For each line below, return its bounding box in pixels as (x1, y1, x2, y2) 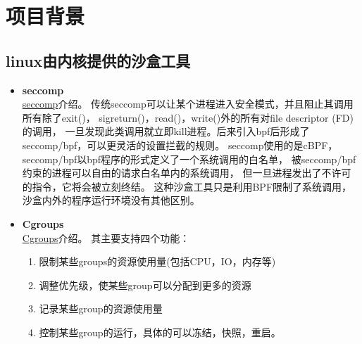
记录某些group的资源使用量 (39, 301, 163, 316)
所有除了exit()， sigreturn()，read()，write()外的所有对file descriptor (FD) (22, 110, 354, 125)
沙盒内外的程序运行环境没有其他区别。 (22, 193, 200, 208)
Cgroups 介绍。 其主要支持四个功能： (22, 230, 190, 245)
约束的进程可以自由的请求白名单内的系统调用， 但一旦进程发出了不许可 (22, 165, 351, 180)
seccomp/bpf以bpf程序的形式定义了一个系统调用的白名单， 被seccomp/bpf (22, 151, 356, 166)
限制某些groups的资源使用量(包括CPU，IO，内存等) (39, 254, 276, 269)
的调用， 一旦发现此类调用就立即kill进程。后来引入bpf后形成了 (22, 124, 310, 139)
